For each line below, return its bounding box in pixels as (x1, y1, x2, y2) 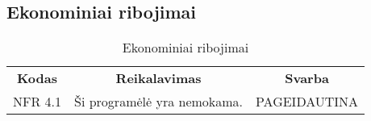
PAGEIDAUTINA (256, 92, 359, 111)
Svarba (285, 69, 329, 88)
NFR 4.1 (13, 92, 62, 111)
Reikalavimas (115, 69, 202, 88)
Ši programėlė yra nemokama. (74, 92, 244, 111)
